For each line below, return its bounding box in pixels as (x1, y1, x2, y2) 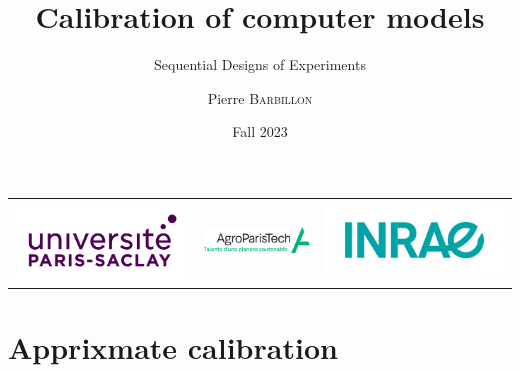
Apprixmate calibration (8, 326, 338, 367)
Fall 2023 (232, 121, 288, 142)
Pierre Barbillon (207, 87, 313, 108)
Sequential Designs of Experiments (154, 54, 366, 75)
